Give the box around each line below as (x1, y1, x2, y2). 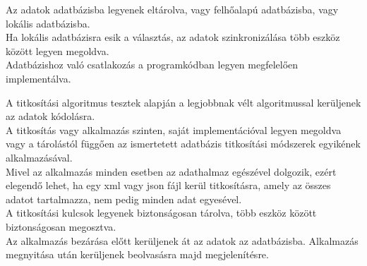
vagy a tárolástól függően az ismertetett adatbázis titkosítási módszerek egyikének (6, 136, 361, 151)
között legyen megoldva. (6, 43, 109, 58)
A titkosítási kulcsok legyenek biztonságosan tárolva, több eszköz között (6, 205, 317, 220)
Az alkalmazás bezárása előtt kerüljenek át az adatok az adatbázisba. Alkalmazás (6, 233, 359, 248)
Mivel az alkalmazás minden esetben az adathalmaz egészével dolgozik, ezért (6, 164, 337, 179)
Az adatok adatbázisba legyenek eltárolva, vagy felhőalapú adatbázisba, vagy (6, 2, 339, 16)
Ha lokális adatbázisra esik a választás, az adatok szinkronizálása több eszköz (6, 30, 340, 44)
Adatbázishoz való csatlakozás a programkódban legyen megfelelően (6, 57, 299, 72)
